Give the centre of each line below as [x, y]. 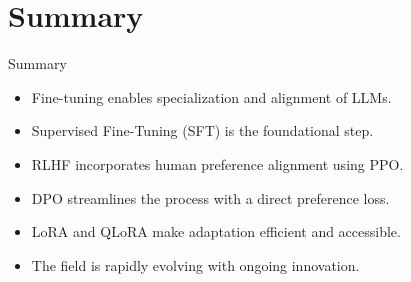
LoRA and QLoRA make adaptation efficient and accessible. [216, 231]
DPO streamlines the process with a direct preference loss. [210, 197]
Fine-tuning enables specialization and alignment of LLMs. [211, 96]
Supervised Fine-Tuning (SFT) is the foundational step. [202, 130]
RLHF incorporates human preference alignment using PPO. [217, 163]
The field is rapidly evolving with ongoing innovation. [195, 264]
